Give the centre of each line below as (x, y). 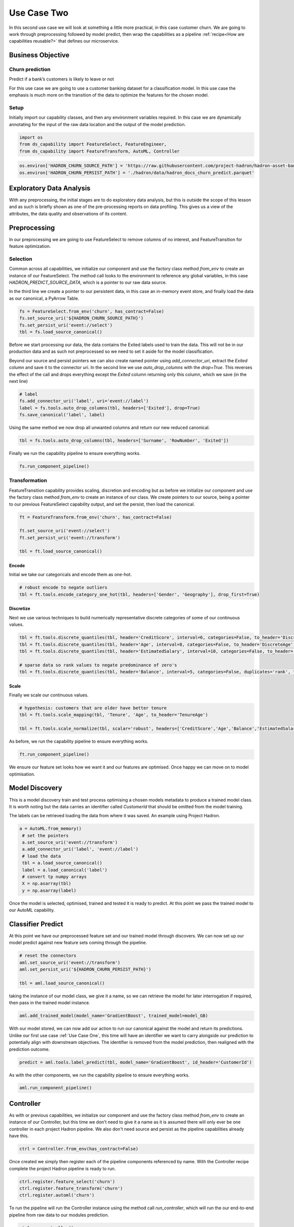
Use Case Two (39, 13)
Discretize (20, 609)
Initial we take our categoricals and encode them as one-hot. (70, 575)
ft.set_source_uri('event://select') (65, 531)
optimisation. (22, 774)
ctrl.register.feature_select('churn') (67, 1181)
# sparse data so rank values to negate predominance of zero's (98, 665)
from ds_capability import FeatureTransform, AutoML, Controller (99, 151)
